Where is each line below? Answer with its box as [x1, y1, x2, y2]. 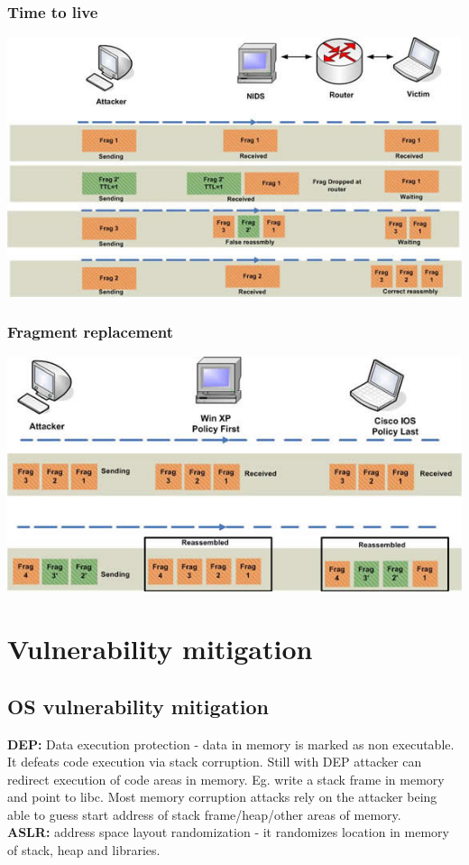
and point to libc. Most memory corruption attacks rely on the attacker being [7, 787, 437, 806]
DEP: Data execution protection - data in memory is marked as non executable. [7, 734, 455, 753]
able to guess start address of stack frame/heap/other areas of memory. [7, 805, 401, 823]
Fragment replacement [7, 321, 174, 343]
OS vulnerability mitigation [7, 692, 269, 720]
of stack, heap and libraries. [7, 841, 161, 860]
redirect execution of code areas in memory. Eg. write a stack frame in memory [7, 769, 445, 788]
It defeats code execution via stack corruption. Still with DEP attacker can [7, 752, 422, 771]
